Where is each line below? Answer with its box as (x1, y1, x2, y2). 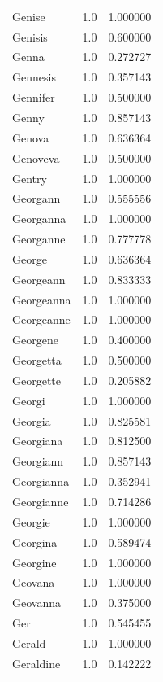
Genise (12, 7, 45, 24)
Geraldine (12, 654, 61, 671)
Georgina (12, 533, 58, 550)
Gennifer (12, 89, 55, 106)
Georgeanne (12, 311, 71, 328)
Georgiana (12, 432, 63, 449)
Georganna (12, 210, 66, 227)
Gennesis (12, 68, 56, 85)
